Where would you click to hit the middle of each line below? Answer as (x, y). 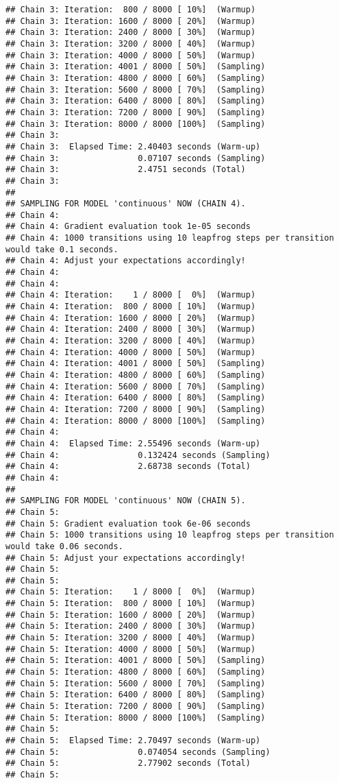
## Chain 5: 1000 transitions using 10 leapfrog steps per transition (170, 535)
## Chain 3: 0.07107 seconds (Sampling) (136, 158)
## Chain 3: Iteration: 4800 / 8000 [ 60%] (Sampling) (136, 78)
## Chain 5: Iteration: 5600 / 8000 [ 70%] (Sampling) (136, 683)
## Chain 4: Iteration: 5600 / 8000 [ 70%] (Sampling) (136, 386)
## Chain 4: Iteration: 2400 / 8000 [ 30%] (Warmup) (131, 329)
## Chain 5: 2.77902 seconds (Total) (128, 763)
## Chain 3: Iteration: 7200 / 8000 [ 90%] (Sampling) (136, 112)
